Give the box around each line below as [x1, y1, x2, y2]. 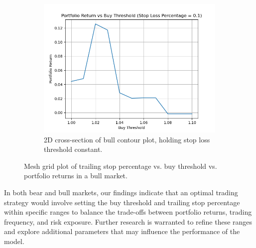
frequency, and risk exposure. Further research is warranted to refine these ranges [4, 216, 253, 227]
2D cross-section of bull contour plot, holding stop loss [44, 134, 210, 144]
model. [4, 236, 24, 246]
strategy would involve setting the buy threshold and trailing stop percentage [4, 197, 240, 207]
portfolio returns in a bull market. [24, 170, 128, 181]
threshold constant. [44, 144, 103, 154]
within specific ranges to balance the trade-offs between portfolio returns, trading [4, 207, 252, 217]
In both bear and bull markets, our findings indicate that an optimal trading [4, 187, 238, 197]
